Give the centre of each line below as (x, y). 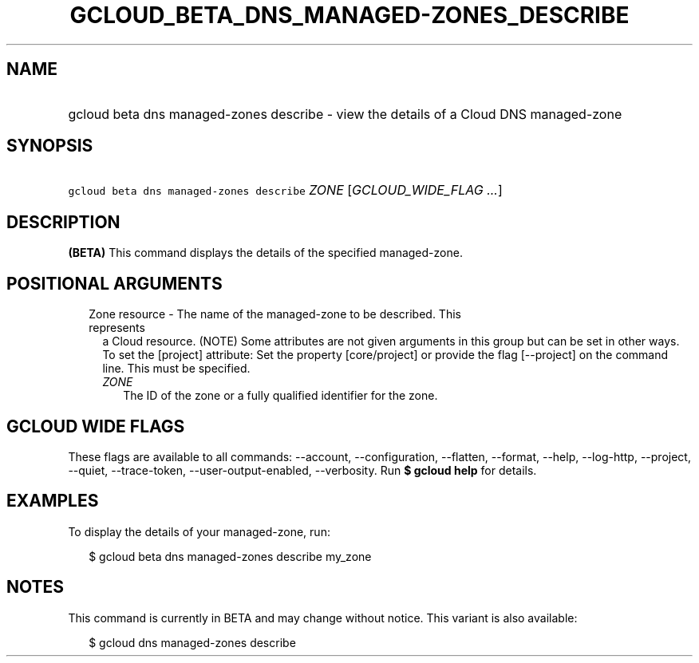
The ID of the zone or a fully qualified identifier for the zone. (280, 396)
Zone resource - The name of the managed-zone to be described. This (275, 314)
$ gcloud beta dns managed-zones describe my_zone (230, 556)
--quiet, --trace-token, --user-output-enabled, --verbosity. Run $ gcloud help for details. (302, 470)
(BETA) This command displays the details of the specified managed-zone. (265, 253)
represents (117, 328)
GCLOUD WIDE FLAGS (96, 426)
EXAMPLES (53, 501)
